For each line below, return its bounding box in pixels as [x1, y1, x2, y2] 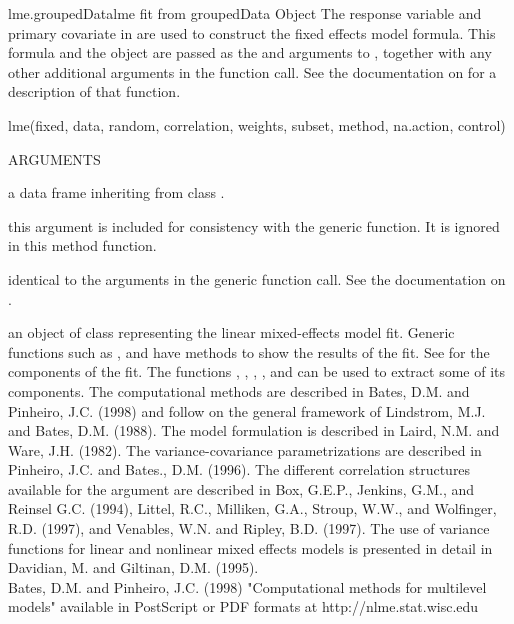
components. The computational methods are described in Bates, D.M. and [8, 380, 470, 401]
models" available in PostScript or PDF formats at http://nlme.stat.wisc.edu [8, 596, 479, 617]
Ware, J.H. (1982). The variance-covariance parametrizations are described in [8, 439, 482, 460]
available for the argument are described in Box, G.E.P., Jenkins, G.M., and [8, 478, 475, 499]
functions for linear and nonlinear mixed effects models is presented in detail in [8, 537, 493, 558]
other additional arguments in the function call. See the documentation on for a [8, 61, 497, 82]
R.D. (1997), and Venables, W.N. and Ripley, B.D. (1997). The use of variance [8, 518, 490, 539]
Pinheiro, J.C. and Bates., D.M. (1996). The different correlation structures [8, 459, 471, 480]
